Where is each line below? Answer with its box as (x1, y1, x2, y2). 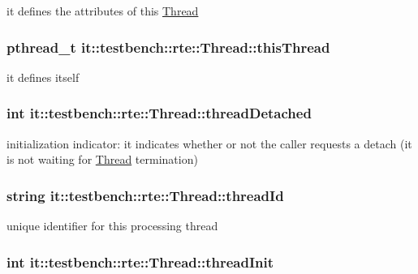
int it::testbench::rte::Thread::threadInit (6, 251, 274, 272)
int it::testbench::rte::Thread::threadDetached (6, 103, 312, 123)
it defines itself (6, 68, 80, 85)
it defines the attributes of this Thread (6, 2, 199, 19)
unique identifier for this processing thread (6, 217, 218, 234)
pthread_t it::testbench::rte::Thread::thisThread (6, 36, 330, 57)
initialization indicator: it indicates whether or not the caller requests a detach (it (6, 135, 412, 152)
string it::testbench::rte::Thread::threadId (6, 185, 284, 205)
